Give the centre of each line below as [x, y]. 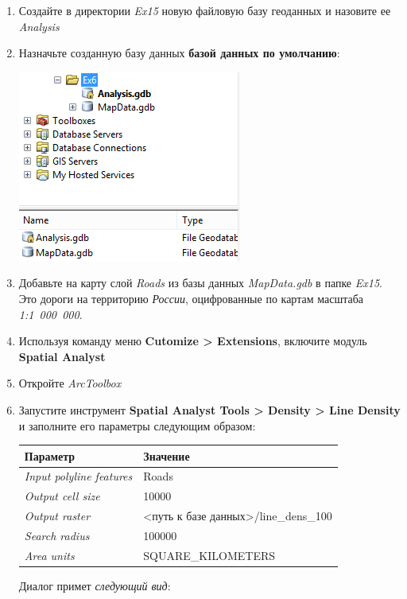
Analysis [39, 26]
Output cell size [62, 496]
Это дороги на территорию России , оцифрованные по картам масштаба [191, 298]
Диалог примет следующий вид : [95, 585]
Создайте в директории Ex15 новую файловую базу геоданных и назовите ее [205, 10]
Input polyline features [78, 476]
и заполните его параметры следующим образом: [137, 425]
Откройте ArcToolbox [70, 383]
